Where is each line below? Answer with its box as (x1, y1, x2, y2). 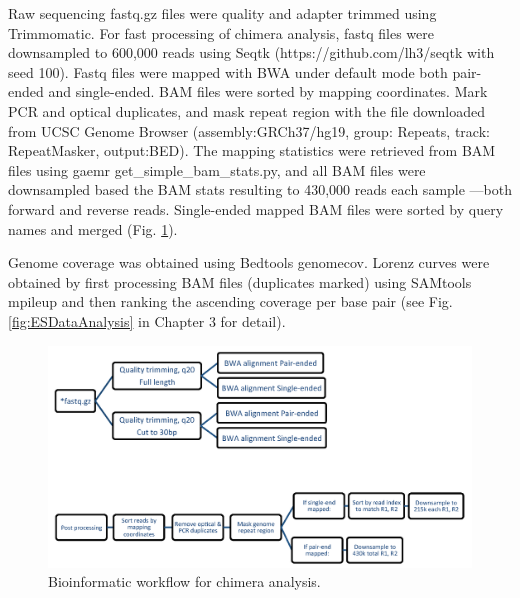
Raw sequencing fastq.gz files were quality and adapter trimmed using (8, 3, 437, 23)
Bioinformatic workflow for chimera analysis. (48, 571, 321, 592)
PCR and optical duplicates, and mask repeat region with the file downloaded (8, 100, 486, 121)
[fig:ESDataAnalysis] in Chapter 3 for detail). (8, 310, 286, 331)
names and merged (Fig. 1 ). (8, 218, 178, 239)
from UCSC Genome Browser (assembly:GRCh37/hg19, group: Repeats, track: (8, 120, 490, 141)
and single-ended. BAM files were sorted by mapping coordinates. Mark (48, 81, 488, 102)
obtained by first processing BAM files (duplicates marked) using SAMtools (8, 271, 472, 292)
